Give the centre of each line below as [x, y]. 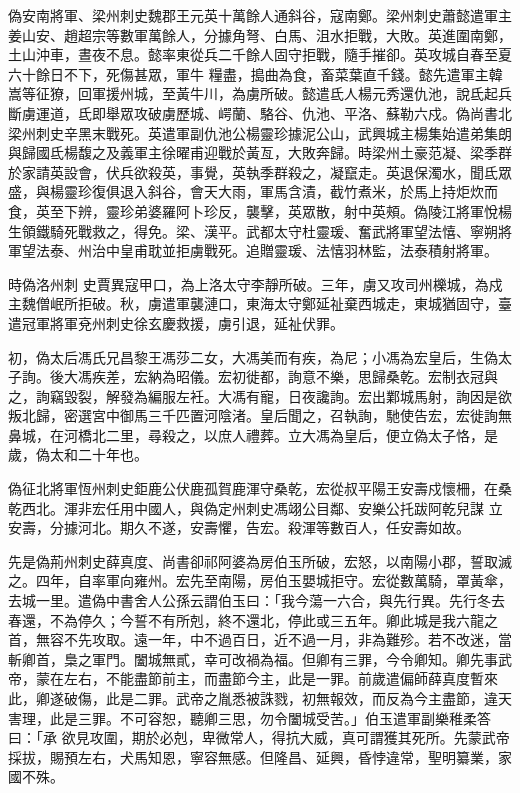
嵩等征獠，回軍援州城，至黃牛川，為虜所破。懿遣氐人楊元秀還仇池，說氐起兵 [260, 93]
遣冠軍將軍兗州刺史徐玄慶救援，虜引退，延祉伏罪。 [176, 322]
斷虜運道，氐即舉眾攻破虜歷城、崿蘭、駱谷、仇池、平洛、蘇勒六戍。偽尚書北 [260, 112]
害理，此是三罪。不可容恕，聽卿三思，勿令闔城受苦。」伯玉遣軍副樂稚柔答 [249, 717]
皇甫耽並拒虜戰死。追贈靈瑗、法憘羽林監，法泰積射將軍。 [308, 250]
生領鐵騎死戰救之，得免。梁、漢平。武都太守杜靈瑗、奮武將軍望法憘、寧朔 [253, 230]
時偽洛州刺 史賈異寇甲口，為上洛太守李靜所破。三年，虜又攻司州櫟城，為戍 [255, 283]
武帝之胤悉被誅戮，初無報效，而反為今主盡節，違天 [343, 698]
